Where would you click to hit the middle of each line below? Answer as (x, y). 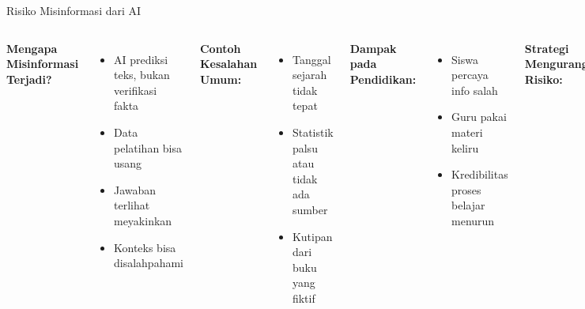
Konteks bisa (145, 247)
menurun (473, 220)
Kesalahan (228, 64)
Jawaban (135, 189)
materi (467, 132)
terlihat (132, 205)
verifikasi (135, 90)
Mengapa (32, 48)
